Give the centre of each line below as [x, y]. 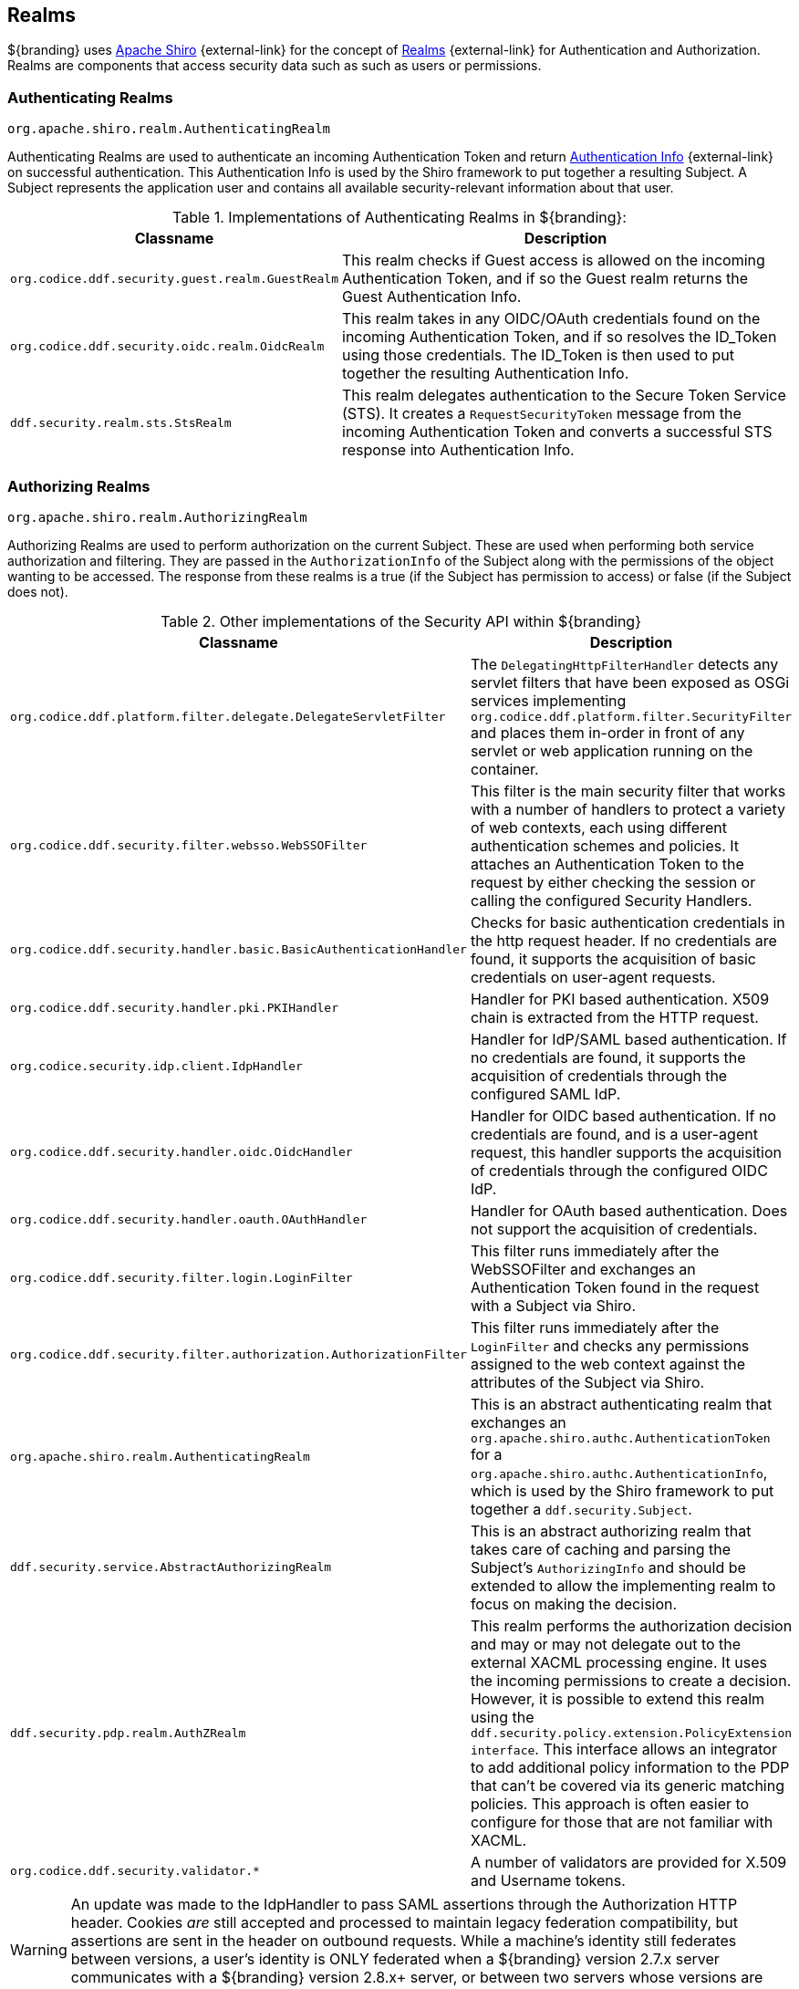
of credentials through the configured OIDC [619, 1170]
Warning [39, 1949]
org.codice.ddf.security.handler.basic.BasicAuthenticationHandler [239, 950]
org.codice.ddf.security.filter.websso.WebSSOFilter [189, 846]
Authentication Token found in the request [615, 1287]
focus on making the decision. [574, 1604]
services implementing [548, 700]
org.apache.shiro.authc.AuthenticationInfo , [619, 1472]
